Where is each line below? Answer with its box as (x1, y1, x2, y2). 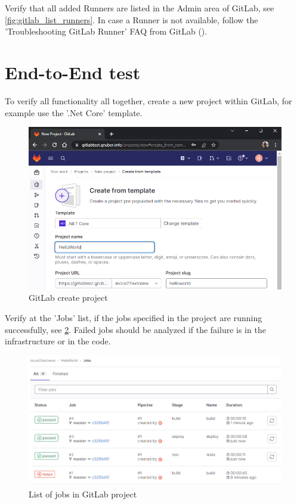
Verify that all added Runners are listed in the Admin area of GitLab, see (5, 2, 274, 14)
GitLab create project (29, 291, 108, 304)
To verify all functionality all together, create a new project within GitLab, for (5, 94, 292, 107)
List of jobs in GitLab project (29, 487, 137, 500)
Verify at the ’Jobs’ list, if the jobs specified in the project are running (5, 311, 262, 323)
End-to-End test (5, 60, 141, 84)
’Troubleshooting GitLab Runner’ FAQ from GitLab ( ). (5, 25, 208, 38)
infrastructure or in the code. (5, 335, 111, 347)
